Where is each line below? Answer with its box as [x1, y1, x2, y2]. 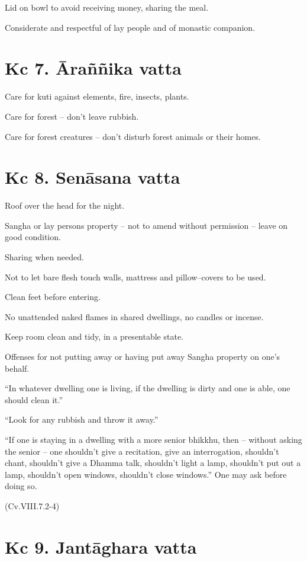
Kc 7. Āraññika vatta [5, 56, 182, 80]
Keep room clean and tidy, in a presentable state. [5, 330, 184, 343]
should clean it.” [5, 393, 63, 405]
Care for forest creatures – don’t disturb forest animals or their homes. [5, 130, 261, 142]
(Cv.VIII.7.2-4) [5, 499, 60, 512]
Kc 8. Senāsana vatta [5, 165, 180, 189]
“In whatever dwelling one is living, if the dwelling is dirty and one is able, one [5, 382, 290, 394]
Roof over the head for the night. [5, 199, 125, 212]
